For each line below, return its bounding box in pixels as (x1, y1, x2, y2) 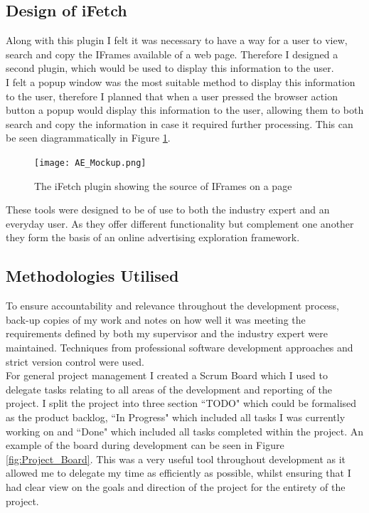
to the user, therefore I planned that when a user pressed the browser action (6, 88, 338, 103)
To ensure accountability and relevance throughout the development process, (6, 298, 339, 313)
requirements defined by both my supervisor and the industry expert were (6, 326, 328, 341)
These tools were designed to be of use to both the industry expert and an (6, 202, 330, 217)
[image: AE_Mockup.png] (34, 157, 146, 168)
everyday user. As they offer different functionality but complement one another (6, 216, 354, 231)
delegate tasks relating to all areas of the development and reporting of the (6, 381, 332, 396)
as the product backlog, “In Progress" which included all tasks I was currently (6, 409, 346, 424)
